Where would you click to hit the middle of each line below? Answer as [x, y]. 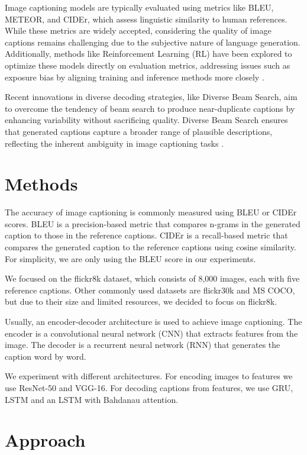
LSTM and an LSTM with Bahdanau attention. [92, 399]
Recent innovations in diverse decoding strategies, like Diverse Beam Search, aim [151, 97]
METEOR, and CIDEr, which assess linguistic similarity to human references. [146, 19]
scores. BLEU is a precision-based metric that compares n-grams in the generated [153, 223]
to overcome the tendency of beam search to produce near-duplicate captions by [150, 108]
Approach [45, 440]
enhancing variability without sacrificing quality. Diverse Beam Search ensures [146, 120]
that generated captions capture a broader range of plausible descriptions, [139, 131]
